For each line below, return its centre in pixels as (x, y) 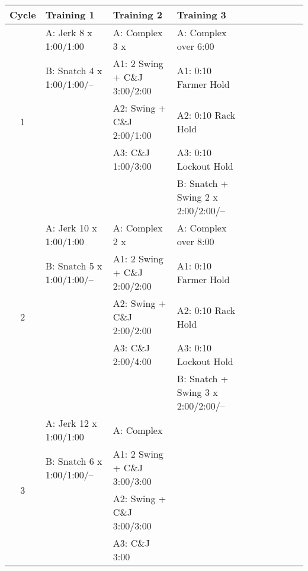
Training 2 (137, 15)
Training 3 (201, 15)
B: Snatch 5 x (74, 265)
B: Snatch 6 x (74, 461)
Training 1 (70, 15)
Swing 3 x (197, 392)
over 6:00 (195, 46)
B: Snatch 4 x (74, 70)
